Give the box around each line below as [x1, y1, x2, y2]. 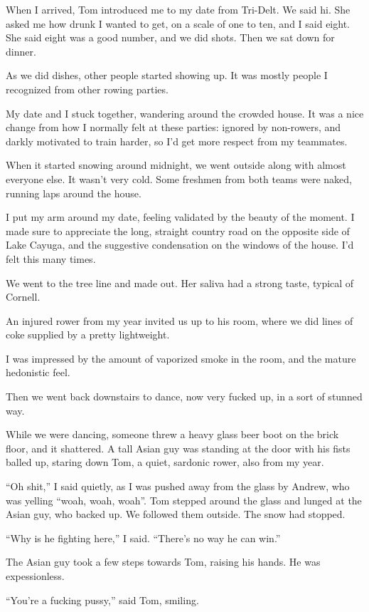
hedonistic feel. [6, 365, 70, 380]
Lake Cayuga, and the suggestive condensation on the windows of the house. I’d [6, 237, 354, 252]
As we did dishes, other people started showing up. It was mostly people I [6, 68, 328, 83]
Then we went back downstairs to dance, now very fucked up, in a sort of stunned [6, 389, 363, 404]
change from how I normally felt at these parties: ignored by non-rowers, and [6, 120, 341, 135]
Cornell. [6, 289, 41, 304]
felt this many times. [6, 251, 96, 266]
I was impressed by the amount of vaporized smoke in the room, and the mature [6, 351, 356, 365]
